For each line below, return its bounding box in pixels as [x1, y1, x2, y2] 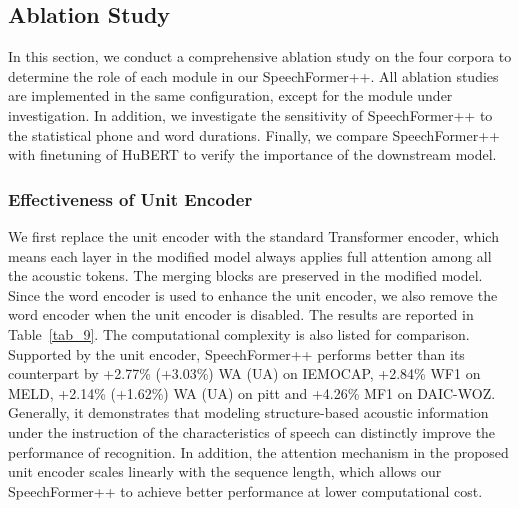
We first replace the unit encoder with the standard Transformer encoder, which [8, 225, 499, 246]
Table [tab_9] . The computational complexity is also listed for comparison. [8, 323, 470, 344]
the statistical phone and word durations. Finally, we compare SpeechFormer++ [8, 124, 501, 145]
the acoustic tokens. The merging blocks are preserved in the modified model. [8, 265, 483, 286]
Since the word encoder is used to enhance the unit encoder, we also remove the [8, 284, 498, 305]
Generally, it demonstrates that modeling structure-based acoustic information [8, 402, 489, 423]
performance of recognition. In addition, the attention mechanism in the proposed [8, 441, 509, 462]
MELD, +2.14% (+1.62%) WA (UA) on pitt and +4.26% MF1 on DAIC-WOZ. [8, 382, 496, 403]
